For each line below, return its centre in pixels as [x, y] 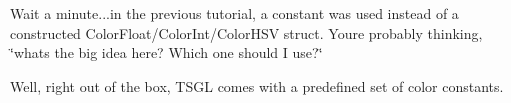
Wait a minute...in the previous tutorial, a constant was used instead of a [234, 13]
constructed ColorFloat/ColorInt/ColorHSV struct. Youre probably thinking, [246, 32]
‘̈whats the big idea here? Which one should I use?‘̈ [166, 52]
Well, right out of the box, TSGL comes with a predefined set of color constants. [257, 85]
